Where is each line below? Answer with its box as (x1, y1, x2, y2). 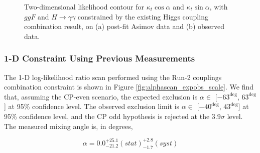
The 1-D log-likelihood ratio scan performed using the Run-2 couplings (4, 71, 222, 82)
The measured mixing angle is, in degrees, (4, 120, 133, 131)
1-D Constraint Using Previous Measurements (4, 52, 195, 64)
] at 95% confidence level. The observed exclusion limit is (4, 101, 180, 111)
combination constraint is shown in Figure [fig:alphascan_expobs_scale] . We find (4, 81, 253, 92)
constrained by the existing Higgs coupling (77, 11, 208, 21)
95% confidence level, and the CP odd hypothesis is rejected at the (4, 110, 210, 121)
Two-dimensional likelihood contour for (24, 1, 144, 11)
